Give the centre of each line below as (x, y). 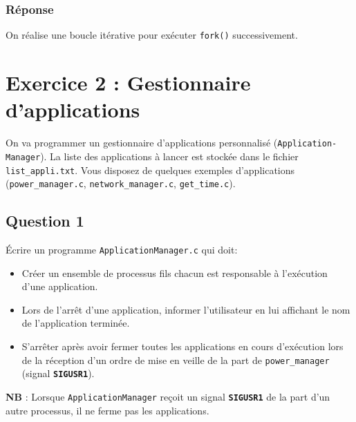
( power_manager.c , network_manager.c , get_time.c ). (121, 183)
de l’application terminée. (76, 323)
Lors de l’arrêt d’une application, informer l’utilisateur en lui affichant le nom (186, 309)
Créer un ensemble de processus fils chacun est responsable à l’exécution (175, 272)
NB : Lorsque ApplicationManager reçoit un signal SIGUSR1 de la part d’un (168, 396)
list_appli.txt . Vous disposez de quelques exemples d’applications (150, 170)
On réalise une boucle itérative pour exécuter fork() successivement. (152, 35)
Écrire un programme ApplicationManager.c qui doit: (122, 250)
